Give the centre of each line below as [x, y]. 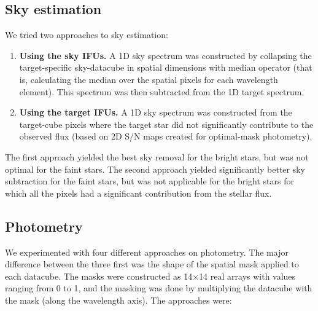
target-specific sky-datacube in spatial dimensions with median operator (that [166, 67]
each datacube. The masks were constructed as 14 [99, 276]
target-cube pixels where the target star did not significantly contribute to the [166, 124]
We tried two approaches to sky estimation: [87, 35]
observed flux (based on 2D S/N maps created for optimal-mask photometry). [166, 136]
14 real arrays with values [247, 276]
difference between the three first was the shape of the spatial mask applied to [152, 264]
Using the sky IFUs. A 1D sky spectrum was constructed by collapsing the [165, 55]
